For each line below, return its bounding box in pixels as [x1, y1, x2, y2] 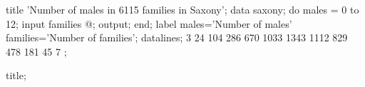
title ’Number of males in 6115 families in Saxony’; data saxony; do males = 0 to [6, 2, 359, 16]
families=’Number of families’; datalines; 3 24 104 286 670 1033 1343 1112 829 [6, 30, 348, 45]
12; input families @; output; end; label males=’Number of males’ [6, 16, 292, 31]
